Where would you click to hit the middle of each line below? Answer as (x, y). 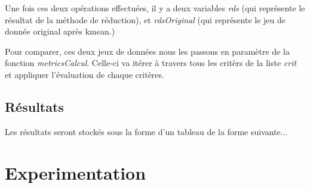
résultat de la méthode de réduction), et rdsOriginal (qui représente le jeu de (145, 19)
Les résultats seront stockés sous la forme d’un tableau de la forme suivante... (146, 131)
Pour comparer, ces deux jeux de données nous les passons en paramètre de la (147, 51)
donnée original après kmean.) (60, 31)
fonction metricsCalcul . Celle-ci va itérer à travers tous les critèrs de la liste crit (151, 63)
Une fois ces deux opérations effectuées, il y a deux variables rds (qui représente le (155, 8)
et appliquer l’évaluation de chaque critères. (85, 74)
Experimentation (76, 172)
